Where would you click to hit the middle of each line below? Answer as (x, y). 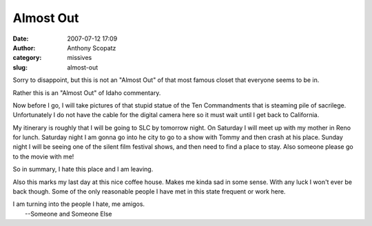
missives (80, 58)
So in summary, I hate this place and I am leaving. (83, 169)
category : (27, 58)
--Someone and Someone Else (69, 214)
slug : (20, 67)
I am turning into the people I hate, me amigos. (79, 204)
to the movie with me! (43, 156)
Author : (24, 48)
